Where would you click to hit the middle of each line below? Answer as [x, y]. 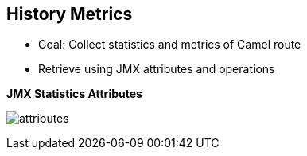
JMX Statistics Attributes [74, 94]
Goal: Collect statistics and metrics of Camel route [170, 45]
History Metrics [70, 14]
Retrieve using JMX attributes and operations [157, 69]
